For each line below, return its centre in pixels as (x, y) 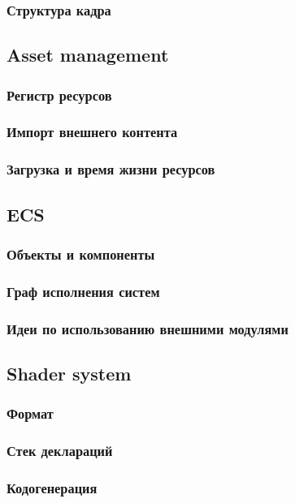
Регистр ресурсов (59, 95)
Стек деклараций (60, 451)
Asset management (88, 55)
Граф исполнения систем (83, 291)
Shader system (69, 373)
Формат (30, 413)
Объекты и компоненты (81, 254)
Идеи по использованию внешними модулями (147, 328)
